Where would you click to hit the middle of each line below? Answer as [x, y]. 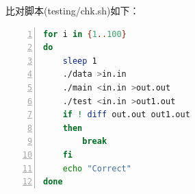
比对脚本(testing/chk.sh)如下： [73, 10]
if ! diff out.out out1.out [126, 115]
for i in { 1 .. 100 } [85, 34]
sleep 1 [80, 61]
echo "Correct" [97, 168]
